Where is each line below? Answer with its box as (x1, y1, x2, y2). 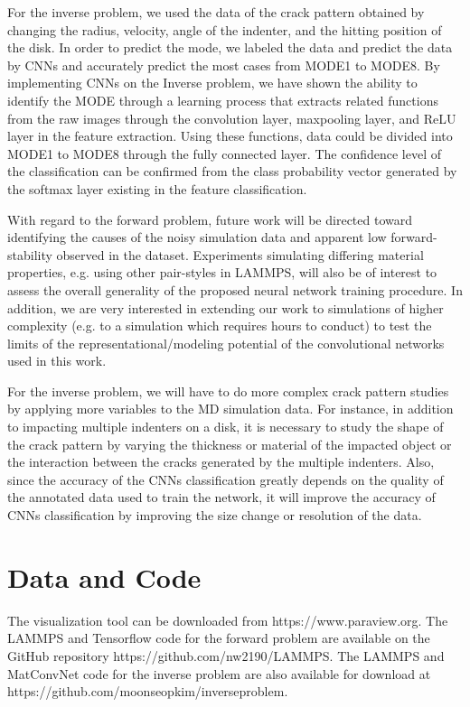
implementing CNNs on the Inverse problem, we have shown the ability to (7, 73, 418, 92)
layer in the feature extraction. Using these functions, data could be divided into (7, 126, 453, 145)
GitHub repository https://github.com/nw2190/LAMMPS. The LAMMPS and (7, 646, 445, 665)
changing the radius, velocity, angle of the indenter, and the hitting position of (7, 20, 442, 39)
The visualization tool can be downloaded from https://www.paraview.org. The (7, 610, 448, 629)
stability (7, 245, 52, 264)
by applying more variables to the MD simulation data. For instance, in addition (7, 399, 454, 418)
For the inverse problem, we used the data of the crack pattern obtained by (7, 3, 425, 21)
